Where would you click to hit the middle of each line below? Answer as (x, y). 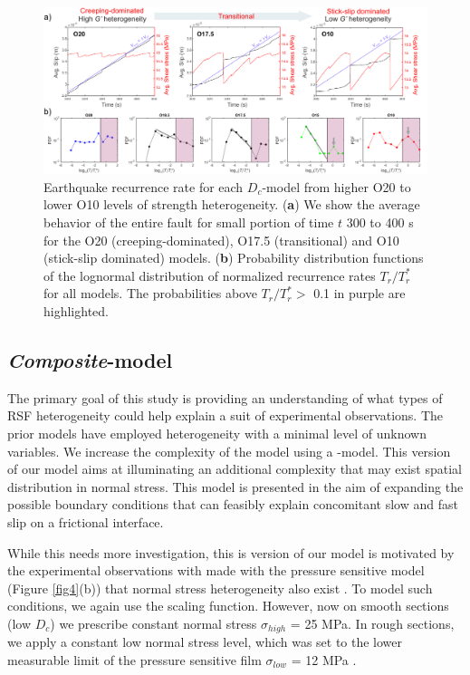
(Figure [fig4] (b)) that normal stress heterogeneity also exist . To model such (220, 588)
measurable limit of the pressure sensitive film (134, 659)
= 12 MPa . (324, 659)
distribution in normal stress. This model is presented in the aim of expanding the (235, 486)
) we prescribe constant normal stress (153, 623)
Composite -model (90, 359)
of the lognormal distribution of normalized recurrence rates (210, 275)
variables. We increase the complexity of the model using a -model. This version (229, 451)
